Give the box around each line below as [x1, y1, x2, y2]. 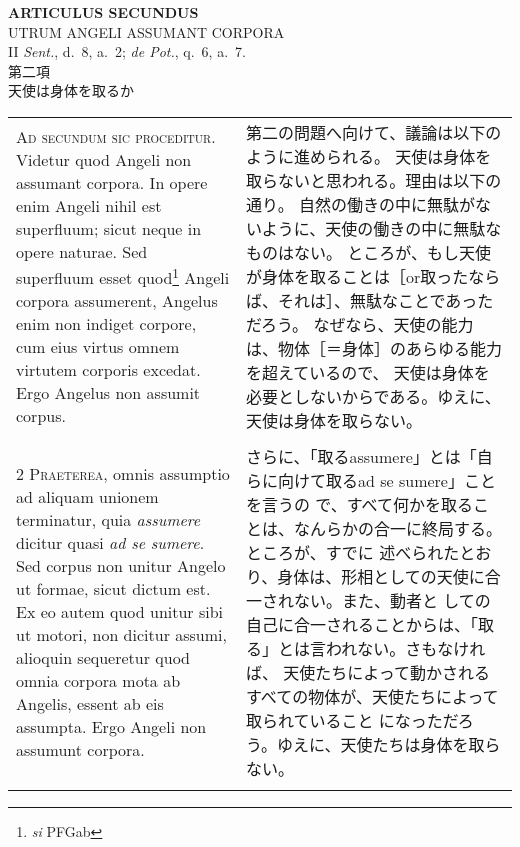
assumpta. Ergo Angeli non [16, 715, 207, 739]
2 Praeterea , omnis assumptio [16, 462, 230, 486]
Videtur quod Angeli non [16, 147, 192, 171]
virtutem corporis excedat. [16, 358, 201, 382]
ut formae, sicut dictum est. [16, 577, 211, 601]
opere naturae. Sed [16, 239, 148, 263]
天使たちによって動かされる [283, 660, 491, 684]
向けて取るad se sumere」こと [277, 468, 496, 492]
